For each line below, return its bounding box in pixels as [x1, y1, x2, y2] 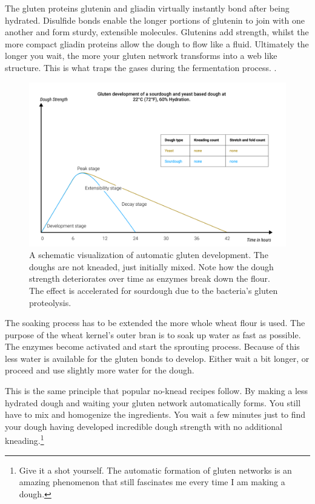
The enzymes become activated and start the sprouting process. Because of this [5, 340, 300, 353]
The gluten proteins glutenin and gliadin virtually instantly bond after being [5, 2, 290, 14]
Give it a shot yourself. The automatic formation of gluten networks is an [19, 463, 292, 476]
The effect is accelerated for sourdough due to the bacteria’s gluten [29, 284, 278, 296]
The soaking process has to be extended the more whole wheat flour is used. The [5, 316, 305, 329]
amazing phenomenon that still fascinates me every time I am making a [19, 475, 285, 488]
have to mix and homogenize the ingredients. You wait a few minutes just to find [5, 408, 306, 421]
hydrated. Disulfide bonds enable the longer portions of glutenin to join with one [5, 13, 305, 26]
